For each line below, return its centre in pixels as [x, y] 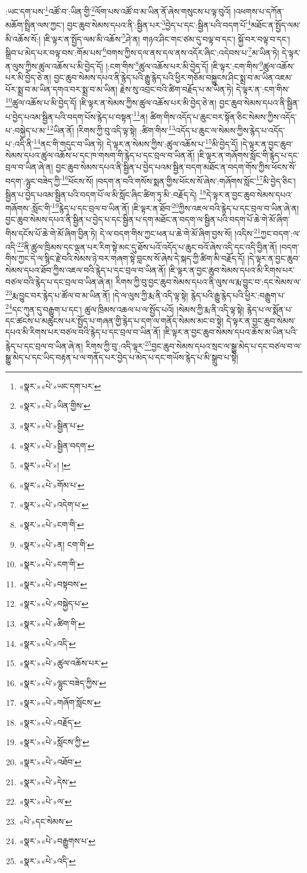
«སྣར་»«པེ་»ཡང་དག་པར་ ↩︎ [60, 386]
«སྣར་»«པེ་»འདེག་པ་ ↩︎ [54, 505]
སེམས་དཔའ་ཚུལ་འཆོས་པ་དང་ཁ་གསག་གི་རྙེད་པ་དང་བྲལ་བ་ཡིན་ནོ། [100, 155]
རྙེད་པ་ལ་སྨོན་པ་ [270, 309]
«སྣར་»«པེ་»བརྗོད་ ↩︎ [50, 722]
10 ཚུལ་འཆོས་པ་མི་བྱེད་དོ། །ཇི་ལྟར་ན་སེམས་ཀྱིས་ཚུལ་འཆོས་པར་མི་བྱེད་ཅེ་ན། [111, 102]
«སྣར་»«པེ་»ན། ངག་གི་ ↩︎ [57, 544]
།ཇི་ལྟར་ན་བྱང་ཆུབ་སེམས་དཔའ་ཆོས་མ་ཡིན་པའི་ [231, 332]
